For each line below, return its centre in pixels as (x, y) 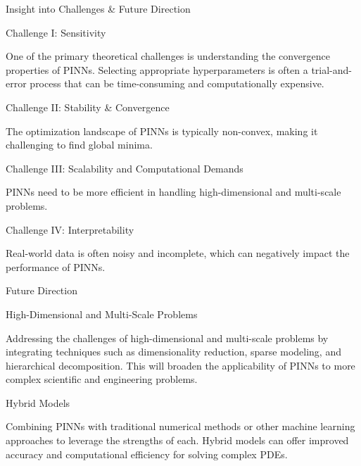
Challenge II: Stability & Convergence (88, 107)
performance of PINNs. (56, 266)
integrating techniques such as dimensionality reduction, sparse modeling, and (173, 352)
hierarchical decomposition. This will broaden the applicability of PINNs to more (180, 365)
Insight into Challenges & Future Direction (98, 8)
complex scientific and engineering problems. (102, 379)
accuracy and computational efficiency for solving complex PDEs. (147, 454)
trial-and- (332, 69)
